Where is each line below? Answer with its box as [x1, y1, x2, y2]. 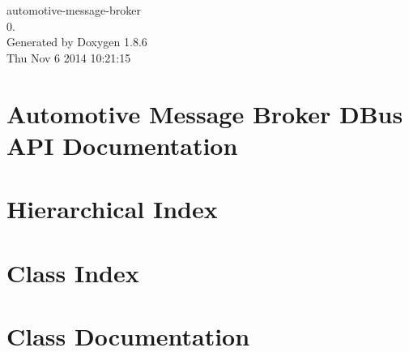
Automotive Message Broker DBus [6, 97, 403, 130]
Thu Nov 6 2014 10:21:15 [6, 49, 131, 66]
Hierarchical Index [6, 192, 218, 225]
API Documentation [6, 128, 238, 161]
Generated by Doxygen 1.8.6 [6, 33, 147, 50]
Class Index [6, 255, 139, 289]
